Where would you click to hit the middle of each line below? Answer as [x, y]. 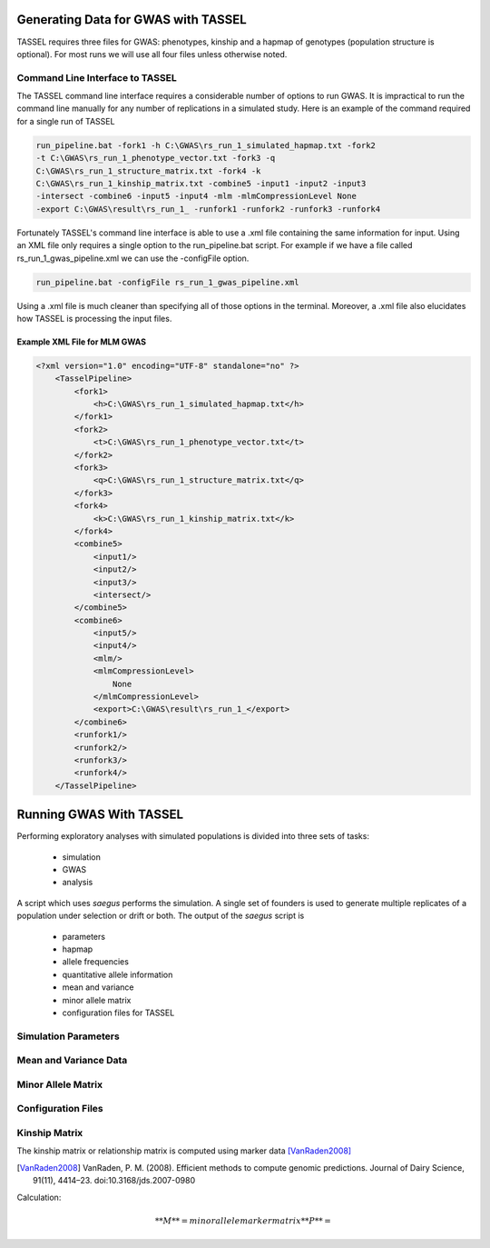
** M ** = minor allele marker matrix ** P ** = [243, 1221]
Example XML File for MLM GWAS [82, 342]
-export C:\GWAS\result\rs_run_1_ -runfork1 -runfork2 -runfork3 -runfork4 [208, 209]
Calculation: [39, 1197]
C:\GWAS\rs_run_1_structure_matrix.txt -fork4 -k [148, 171]
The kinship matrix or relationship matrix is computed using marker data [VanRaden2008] [184, 1151]
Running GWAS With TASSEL [100, 815]
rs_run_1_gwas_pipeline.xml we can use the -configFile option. [133, 258]
